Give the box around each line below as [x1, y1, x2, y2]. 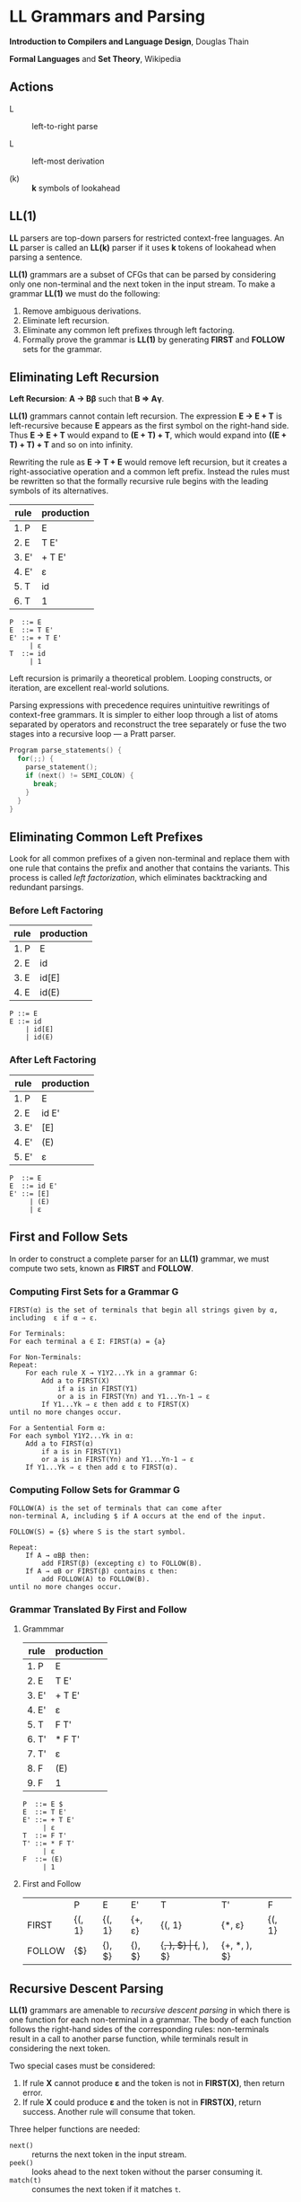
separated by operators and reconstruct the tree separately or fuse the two [9, 719, 287, 730]
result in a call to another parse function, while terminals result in [9, 2033, 249, 2045]
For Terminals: [9, 1329, 66, 1338]
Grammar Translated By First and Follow [9, 1604, 187, 1616]
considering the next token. [9, 2043, 110, 2054]
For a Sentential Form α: [9, 1423, 106, 1432]
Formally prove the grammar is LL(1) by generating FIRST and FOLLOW [21, 334, 285, 345]
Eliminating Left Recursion [9, 369, 159, 385]
